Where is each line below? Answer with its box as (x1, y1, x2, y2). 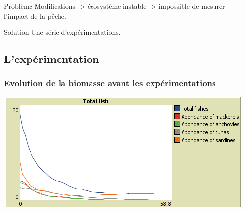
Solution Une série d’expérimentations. (4, 27, 121, 37)
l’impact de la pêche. (4, 10, 66, 21)
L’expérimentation (4, 51, 99, 66)
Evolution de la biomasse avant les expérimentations (4, 77, 216, 89)
